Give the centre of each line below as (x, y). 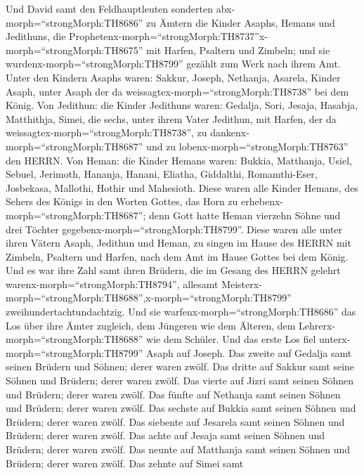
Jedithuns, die (36, 36)
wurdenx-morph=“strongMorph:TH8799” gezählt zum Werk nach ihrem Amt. (173, 64)
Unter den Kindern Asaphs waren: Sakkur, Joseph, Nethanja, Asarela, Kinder (173, 77)
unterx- (334, 339)
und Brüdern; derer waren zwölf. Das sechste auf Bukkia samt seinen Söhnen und (181, 408)
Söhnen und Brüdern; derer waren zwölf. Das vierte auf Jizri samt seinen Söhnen (180, 380)
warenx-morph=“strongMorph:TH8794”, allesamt (112, 284)
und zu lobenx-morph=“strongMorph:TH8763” (247, 146)
